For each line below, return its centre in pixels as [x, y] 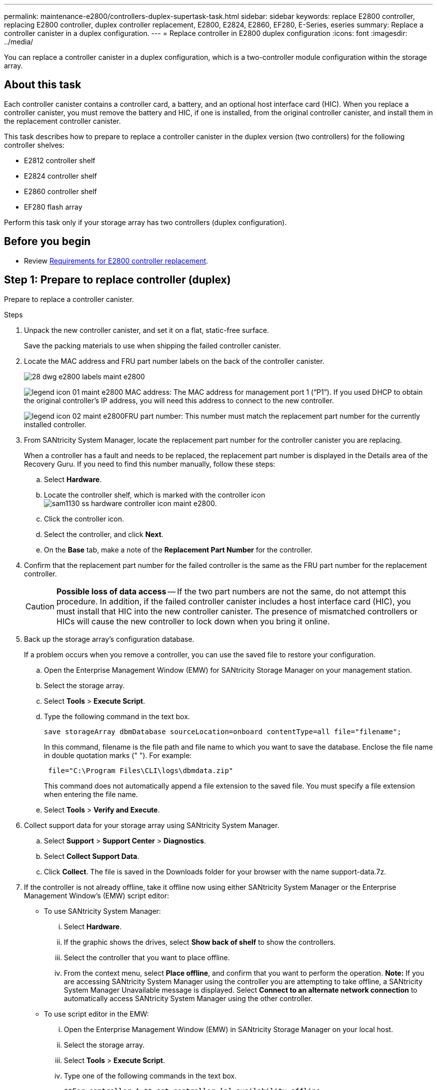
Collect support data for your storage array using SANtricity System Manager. [152, 825]
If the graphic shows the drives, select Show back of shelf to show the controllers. [200, 942]
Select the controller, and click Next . [104, 534]
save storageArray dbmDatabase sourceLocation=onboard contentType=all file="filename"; [223, 731]
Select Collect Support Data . [92, 856]
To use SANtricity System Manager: [103, 911]
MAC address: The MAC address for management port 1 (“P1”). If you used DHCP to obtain [274, 392]
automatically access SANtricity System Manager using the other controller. [188, 998]
